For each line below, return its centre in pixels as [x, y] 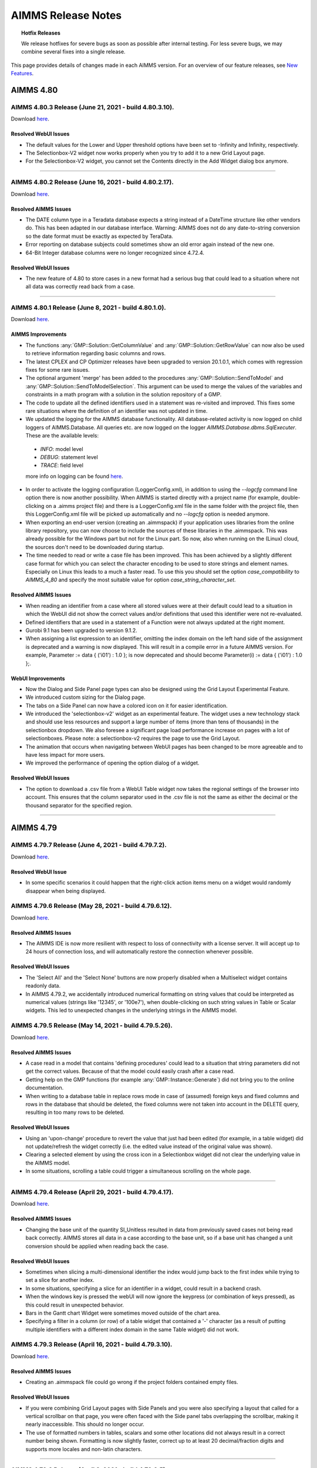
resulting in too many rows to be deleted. [75, 1112]
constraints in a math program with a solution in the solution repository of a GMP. [124, 395]
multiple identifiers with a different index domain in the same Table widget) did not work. [132, 1329]
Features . [22, 73]
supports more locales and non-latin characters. [84, 1449]
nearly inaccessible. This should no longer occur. [85, 1425]
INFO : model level [62, 449]
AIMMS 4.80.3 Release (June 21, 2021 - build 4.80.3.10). [92, 107]
